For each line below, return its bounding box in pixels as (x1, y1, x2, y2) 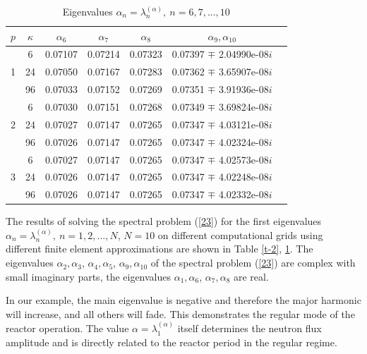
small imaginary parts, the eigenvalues (6, 269, 172, 283)
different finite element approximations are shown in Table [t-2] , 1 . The (6, 241, 313, 256)
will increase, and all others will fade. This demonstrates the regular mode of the (6, 306, 355, 321)
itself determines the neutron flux (177, 321, 322, 336)
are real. (234, 269, 269, 283)
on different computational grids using (157, 227, 323, 242)
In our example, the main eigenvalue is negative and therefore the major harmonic (6, 293, 361, 307)
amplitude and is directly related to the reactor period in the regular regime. (6, 334, 337, 349)
